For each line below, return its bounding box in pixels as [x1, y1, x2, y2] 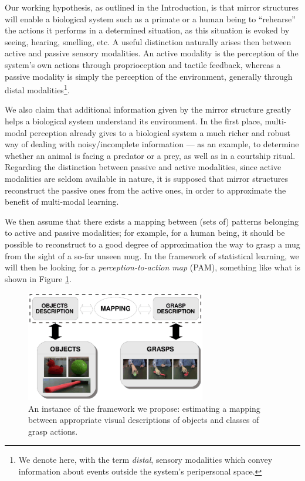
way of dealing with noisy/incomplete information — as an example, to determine [5, 138, 299, 150]
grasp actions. [28, 425, 78, 437]
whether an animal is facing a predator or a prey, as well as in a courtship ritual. [5, 149, 296, 161]
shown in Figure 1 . [5, 272, 72, 284]
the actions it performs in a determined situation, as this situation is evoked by [5, 24, 290, 36]
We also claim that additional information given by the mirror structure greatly [5, 103, 292, 116]
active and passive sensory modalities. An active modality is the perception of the [5, 47, 299, 59]
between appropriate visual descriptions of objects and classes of [28, 414, 259, 426]
